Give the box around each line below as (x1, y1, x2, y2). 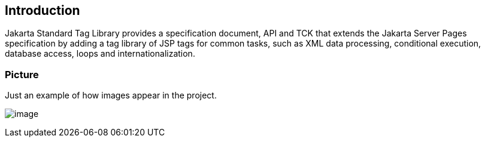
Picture (5, 68, 39, 81)
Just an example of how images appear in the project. (5, 90, 217, 101)
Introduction (5, 3, 80, 18)
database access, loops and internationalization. (5, 48, 195, 59)
